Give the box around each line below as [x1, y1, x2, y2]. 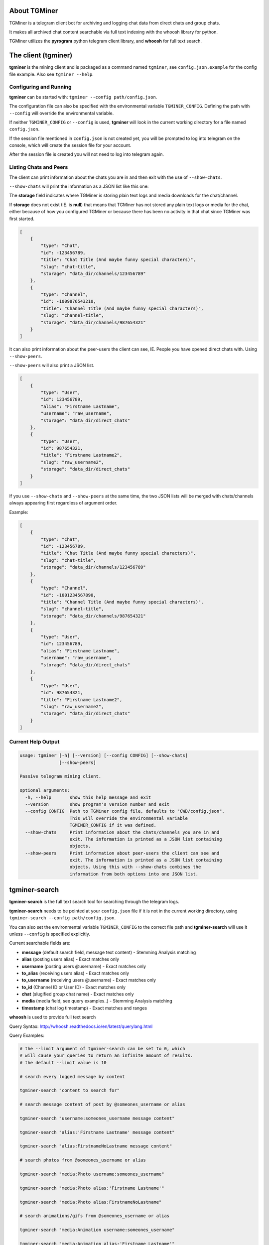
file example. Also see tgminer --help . [9, 71, 94, 77]
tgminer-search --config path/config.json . [9, 915, 116, 921]
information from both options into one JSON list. [69, 871, 199, 876]
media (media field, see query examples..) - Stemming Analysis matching [21, 998, 172, 1004]
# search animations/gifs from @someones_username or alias [19, 1213, 170, 1219]
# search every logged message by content [19, 1074, 125, 1079]
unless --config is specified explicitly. [9, 931, 91, 937]
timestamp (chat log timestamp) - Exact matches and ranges [21, 1005, 147, 1011]
